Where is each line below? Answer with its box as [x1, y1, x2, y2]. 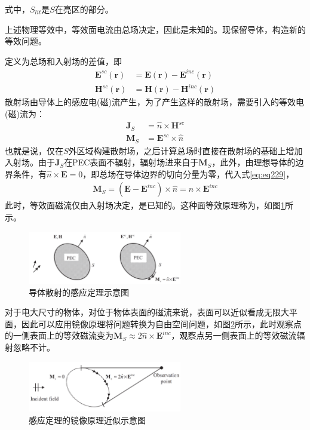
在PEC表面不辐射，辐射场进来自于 [64, 156, 199, 168]
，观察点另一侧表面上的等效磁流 [171, 329, 297, 342]
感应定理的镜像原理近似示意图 [29, 413, 146, 426]
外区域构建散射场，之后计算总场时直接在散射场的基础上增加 [68, 144, 303, 156]
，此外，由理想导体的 [211, 156, 296, 168]
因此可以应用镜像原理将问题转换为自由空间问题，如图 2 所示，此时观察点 [21, 317, 302, 330]
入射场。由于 [5, 156, 55, 168]
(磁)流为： [5, 107, 45, 120]
